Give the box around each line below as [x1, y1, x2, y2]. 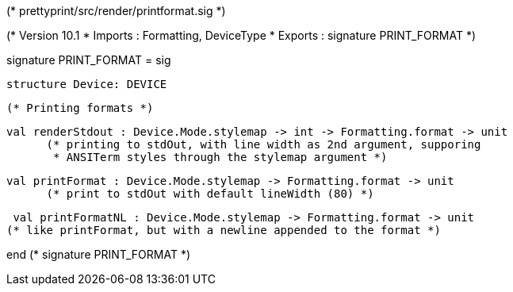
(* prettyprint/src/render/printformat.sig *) [6, 4, 226, 17]
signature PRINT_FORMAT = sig [6, 53, 171, 67]
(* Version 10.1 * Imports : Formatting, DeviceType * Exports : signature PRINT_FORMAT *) [6, 29, 477, 42]
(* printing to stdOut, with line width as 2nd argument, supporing [46, 138, 481, 151]
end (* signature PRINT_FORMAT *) [6, 248, 191, 261]
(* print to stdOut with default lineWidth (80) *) [46, 187, 374, 200]
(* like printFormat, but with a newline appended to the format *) [6, 224, 441, 236]
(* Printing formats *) [6, 102, 154, 114]
